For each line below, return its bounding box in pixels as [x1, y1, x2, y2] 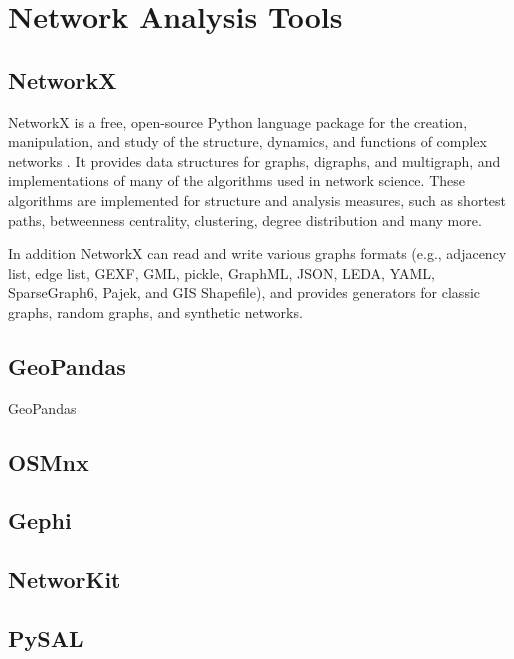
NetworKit [8, 564, 121, 595]
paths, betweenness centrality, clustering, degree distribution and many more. [8, 209, 482, 230]
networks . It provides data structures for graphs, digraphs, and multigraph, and [8, 150, 501, 171]
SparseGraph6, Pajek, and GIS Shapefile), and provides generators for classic [8, 282, 481, 303]
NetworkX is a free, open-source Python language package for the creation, [8, 111, 468, 132]
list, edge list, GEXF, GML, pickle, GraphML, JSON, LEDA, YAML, [8, 262, 435, 283]
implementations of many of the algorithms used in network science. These [8, 170, 465, 191]
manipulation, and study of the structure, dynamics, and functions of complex [8, 131, 487, 152]
